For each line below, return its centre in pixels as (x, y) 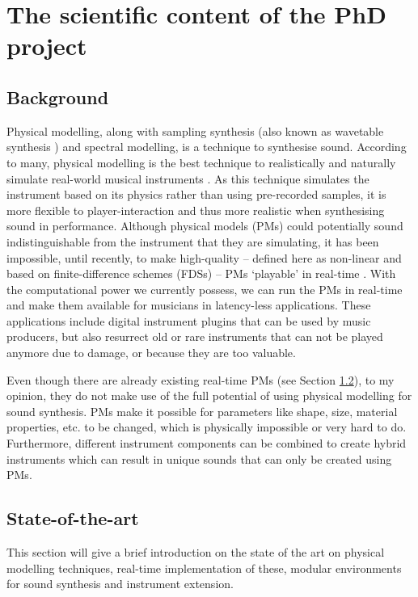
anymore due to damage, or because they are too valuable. (151, 353)
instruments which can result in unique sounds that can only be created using (199, 458)
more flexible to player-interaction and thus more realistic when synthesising (196, 210)
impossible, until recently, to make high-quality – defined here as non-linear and (204, 257)
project (47, 46)
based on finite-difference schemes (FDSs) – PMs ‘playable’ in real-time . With (201, 273)
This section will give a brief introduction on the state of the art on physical (196, 552)
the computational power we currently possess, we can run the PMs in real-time (205, 289)
